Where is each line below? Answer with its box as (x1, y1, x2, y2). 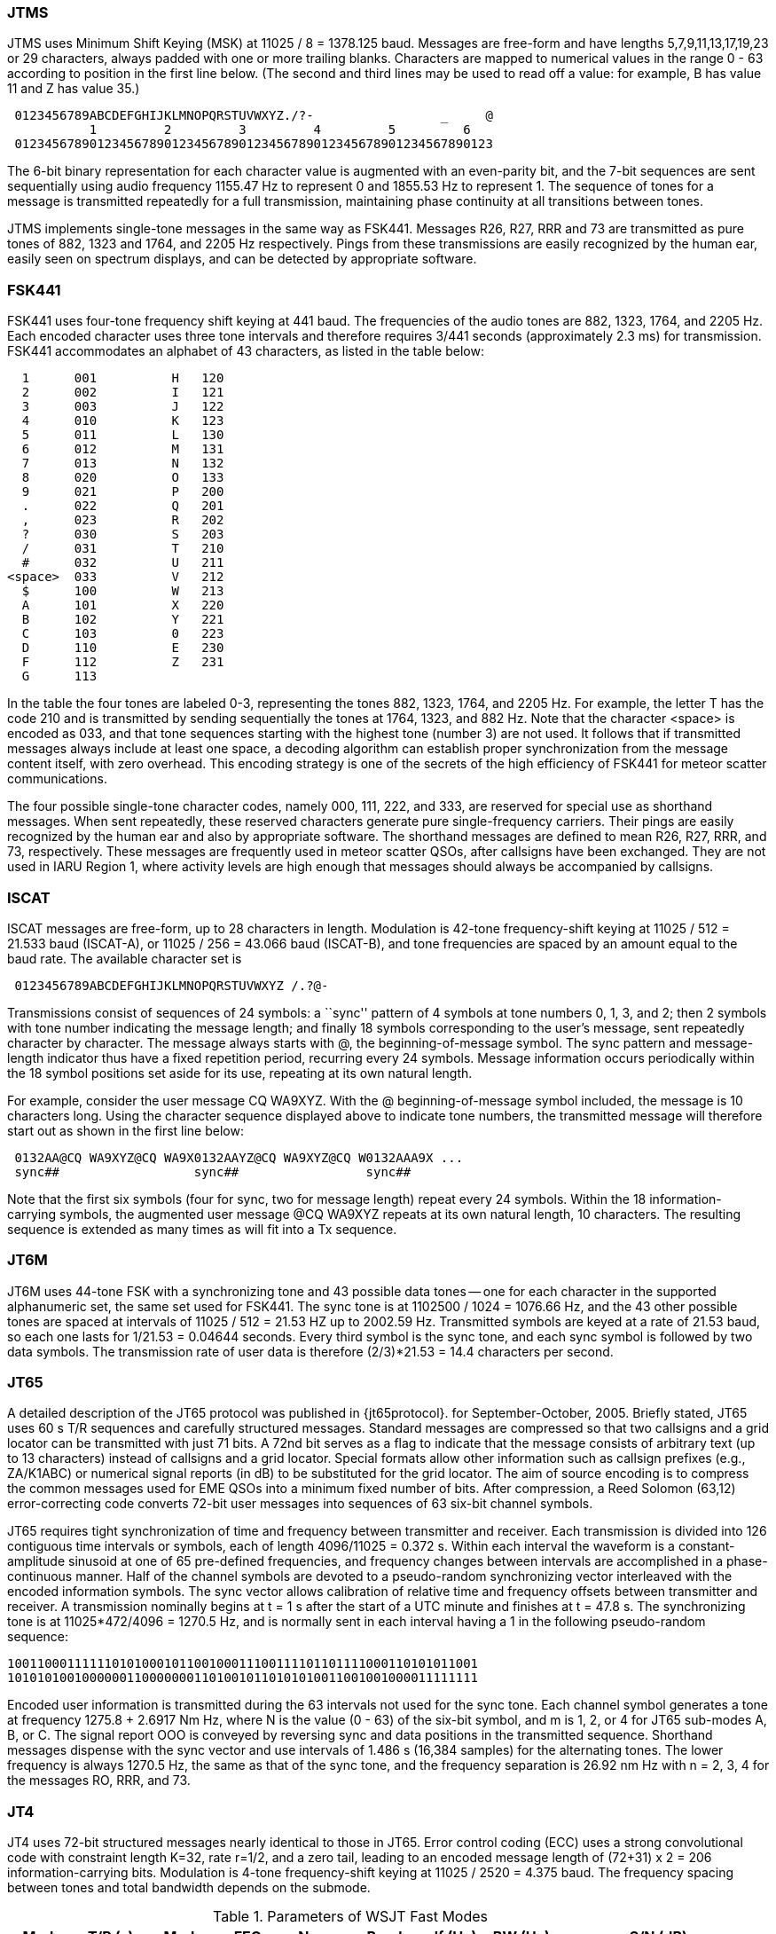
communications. (7, 771, 107, 787)
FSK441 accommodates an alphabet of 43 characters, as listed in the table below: (7, 343, 484, 359)
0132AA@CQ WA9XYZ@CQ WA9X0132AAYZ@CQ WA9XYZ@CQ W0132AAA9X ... (14, 1150, 464, 1165)
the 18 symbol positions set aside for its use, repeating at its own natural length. (7, 1065, 473, 1081)
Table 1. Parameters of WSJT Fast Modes (212, 1907, 489, 1926)
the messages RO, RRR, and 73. (7, 1773, 191, 1789)
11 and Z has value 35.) (7, 81, 140, 97)
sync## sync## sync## (14, 1164, 412, 1179)
